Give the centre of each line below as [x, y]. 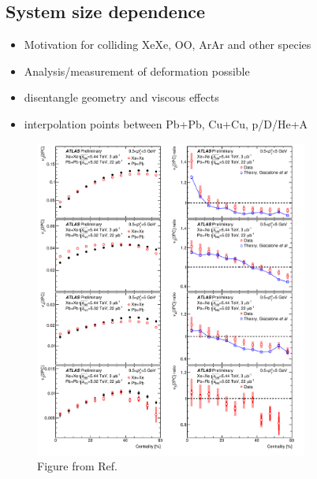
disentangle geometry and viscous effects [121, 97]
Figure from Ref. [77, 466]
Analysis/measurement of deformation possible [137, 71]
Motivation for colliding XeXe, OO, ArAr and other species [168, 45]
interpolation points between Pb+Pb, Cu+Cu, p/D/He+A [166, 123]
